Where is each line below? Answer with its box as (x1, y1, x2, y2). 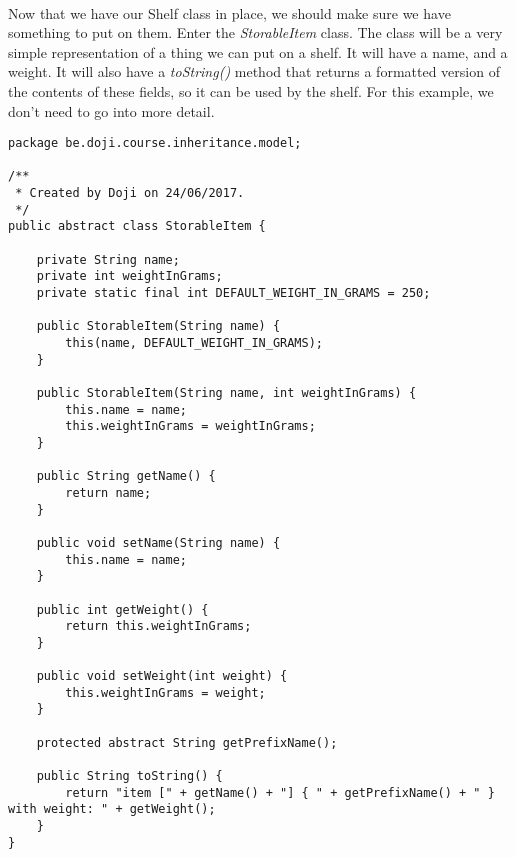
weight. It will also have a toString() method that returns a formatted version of (8, 61, 500, 82)
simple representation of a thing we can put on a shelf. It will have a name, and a (8, 41, 508, 62)
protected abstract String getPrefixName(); (36, 735, 338, 750)
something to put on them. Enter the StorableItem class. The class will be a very (8, 22, 503, 43)
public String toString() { (36, 769, 223, 784)
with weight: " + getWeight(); (8, 802, 216, 817)
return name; (65, 485, 152, 500)
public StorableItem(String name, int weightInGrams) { (36, 386, 417, 400)
